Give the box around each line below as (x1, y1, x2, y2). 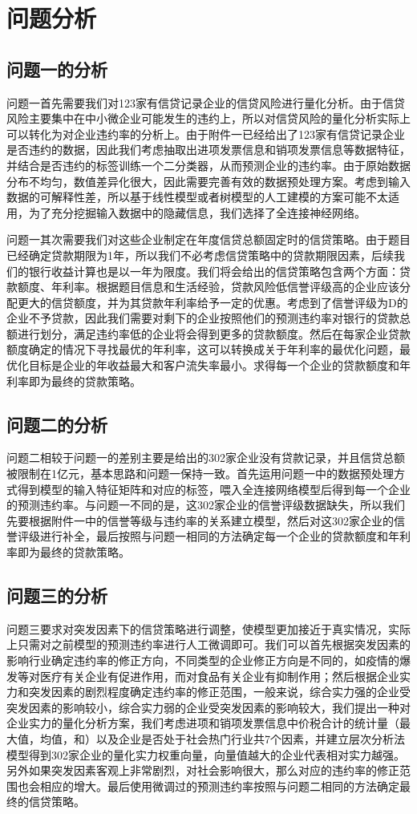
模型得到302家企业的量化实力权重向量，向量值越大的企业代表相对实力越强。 (6, 746, 405, 763)
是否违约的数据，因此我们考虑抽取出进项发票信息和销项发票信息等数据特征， (6, 141, 411, 158)
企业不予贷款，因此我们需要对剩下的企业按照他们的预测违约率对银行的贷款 (6, 310, 399, 326)
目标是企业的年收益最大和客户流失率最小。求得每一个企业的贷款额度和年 (28, 357, 411, 374)
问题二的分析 (6, 411, 107, 436)
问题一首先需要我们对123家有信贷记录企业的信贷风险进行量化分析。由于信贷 (6, 94, 405, 111)
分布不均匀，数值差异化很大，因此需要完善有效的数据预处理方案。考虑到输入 (6, 172, 411, 189)
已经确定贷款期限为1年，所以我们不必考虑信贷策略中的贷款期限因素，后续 (6, 246, 394, 263)
